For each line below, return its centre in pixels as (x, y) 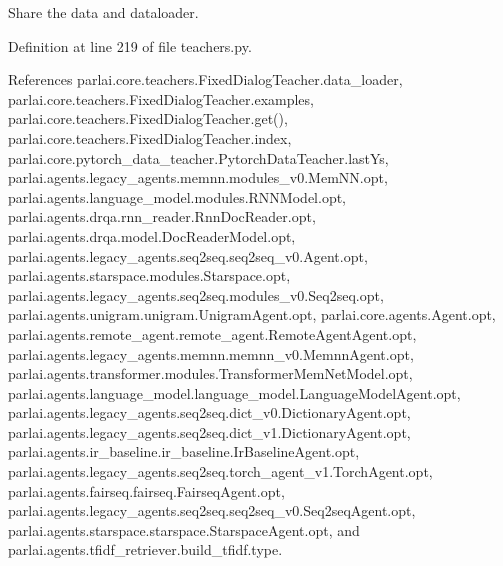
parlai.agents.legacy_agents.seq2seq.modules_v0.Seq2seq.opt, (196, 294)
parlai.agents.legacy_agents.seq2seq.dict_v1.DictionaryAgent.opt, (209, 431)
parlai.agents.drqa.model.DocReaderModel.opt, (152, 235)
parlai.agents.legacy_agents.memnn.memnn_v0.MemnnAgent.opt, (211, 353)
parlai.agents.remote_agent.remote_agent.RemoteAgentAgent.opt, (212, 333)
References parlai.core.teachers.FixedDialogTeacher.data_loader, (205, 79)
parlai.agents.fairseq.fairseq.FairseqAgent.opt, (146, 490)
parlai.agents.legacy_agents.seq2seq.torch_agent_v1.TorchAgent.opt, (220, 471)
